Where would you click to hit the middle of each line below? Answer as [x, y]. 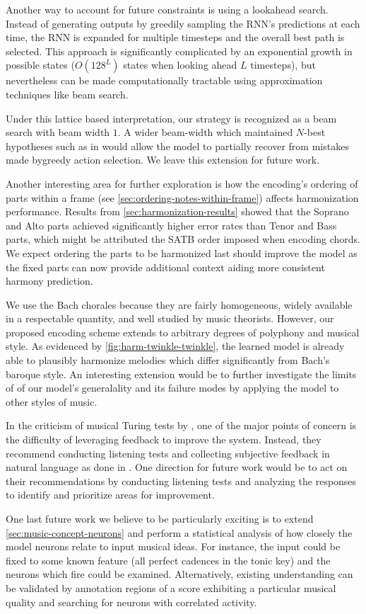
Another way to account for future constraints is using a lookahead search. [167, 9]
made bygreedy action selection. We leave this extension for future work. [163, 160]
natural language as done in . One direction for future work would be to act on [177, 467]
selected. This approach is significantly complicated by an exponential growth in [179, 51]
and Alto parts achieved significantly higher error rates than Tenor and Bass [171, 225]
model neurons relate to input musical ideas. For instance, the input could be [173, 546]
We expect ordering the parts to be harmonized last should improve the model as [182, 252]
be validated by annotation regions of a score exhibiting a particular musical [171, 587]
